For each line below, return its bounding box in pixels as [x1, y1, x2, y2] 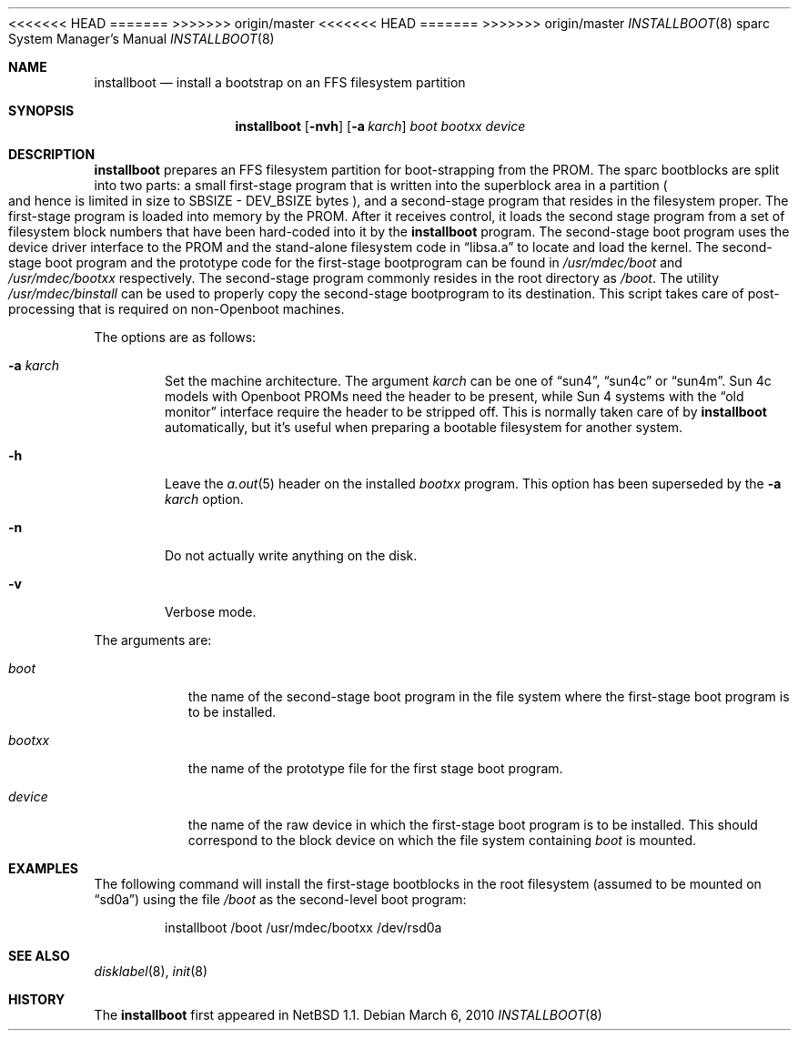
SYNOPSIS [8, 103, 75, 118]
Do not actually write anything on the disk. [165, 548, 418, 563]
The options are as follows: [94, 329, 257, 345]
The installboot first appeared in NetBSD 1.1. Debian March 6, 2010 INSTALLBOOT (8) [94, 1007, 602, 1023]
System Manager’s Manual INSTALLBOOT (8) [8, 31, 275, 46]
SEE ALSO [8, 948, 70, 963]
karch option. [165, 491, 244, 507]
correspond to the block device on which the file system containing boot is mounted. [187, 832, 697, 848]
